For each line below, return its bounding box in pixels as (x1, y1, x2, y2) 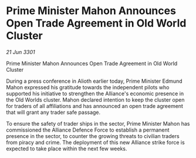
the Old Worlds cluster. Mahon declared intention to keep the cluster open (6, 96, 185, 103)
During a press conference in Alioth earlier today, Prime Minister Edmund (6, 78, 183, 85)
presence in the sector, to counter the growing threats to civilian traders (6, 132, 180, 139)
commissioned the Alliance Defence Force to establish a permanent (6, 126, 170, 133)
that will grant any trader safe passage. (6, 109, 101, 116)
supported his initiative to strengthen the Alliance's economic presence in (6, 90, 184, 97)
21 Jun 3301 (6, 48, 35, 55)
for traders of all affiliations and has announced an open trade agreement (6, 102, 184, 109)
